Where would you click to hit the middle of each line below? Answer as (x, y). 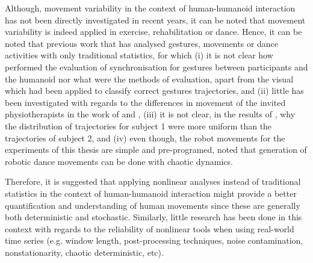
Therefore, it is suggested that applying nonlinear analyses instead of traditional (153, 181)
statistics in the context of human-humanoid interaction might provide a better (151, 193)
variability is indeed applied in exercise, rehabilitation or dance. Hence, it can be (153, 32)
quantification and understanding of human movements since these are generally (153, 205)
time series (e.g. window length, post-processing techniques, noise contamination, (154, 240)
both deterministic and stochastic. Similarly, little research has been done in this (153, 217)
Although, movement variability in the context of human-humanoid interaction (150, 8)
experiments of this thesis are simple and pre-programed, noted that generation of (156, 150)
